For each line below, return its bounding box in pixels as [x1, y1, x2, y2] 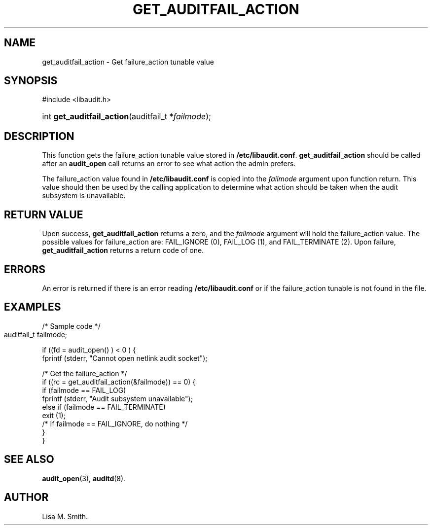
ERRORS [4, 263, 46, 276]
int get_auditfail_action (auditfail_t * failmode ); [42, 111, 211, 122]
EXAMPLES [4, 301, 61, 314]
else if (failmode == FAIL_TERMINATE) [42, 402, 166, 411]
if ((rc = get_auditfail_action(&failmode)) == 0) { [42, 377, 196, 386]
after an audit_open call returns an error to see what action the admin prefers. [42, 159, 296, 168]
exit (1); [42, 411, 66, 420]
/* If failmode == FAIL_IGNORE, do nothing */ [42, 419, 188, 428]
